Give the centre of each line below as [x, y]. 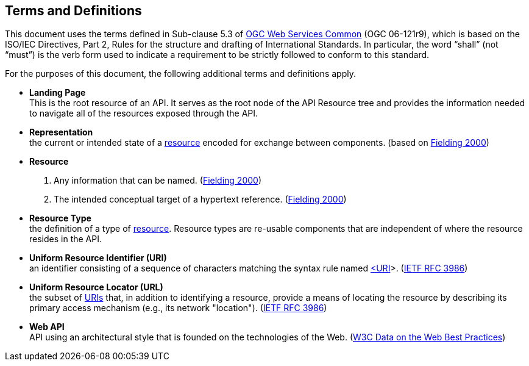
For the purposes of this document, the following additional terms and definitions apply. [180, 74]
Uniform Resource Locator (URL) [96, 287]
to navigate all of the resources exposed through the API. [144, 113]
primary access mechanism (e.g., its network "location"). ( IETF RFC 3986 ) [178, 308]
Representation [61, 132]
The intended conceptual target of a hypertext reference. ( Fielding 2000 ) [200, 199]
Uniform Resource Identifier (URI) [98, 258]
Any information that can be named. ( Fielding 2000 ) [158, 181]
